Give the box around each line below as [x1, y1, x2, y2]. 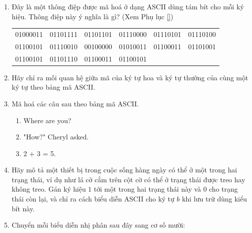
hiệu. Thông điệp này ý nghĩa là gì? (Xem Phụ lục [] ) [11, 11, 173, 21]
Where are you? [23, 115, 72, 125]
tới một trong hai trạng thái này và [94, 184, 201, 194]
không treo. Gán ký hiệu [11, 184, 86, 194]
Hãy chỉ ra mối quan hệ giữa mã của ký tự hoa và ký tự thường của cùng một [11, 72, 249, 82]
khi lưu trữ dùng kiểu [182, 194, 247, 204]
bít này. [11, 203, 35, 213]
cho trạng [209, 184, 238, 194]
